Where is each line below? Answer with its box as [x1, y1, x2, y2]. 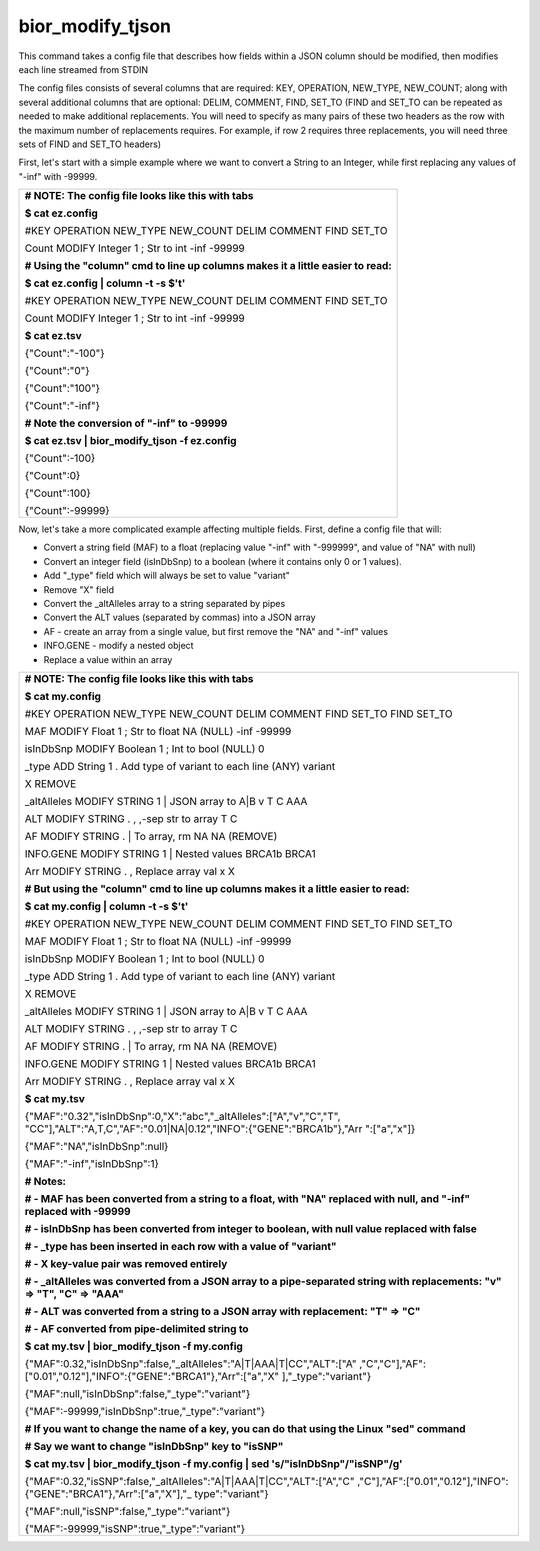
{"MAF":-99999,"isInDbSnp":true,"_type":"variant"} [24, 1404, 266, 1418]
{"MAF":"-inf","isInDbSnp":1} [24, 1156, 160, 1170]
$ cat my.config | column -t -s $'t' [24, 899, 189, 913]
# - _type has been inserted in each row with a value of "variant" [24, 1239, 337, 1253]
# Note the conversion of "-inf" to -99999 [24, 416, 228, 430]
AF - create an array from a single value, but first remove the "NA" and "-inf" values [43, 625, 389, 637]
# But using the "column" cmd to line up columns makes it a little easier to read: [24, 881, 410, 895]
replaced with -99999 [24, 1204, 131, 1218]
